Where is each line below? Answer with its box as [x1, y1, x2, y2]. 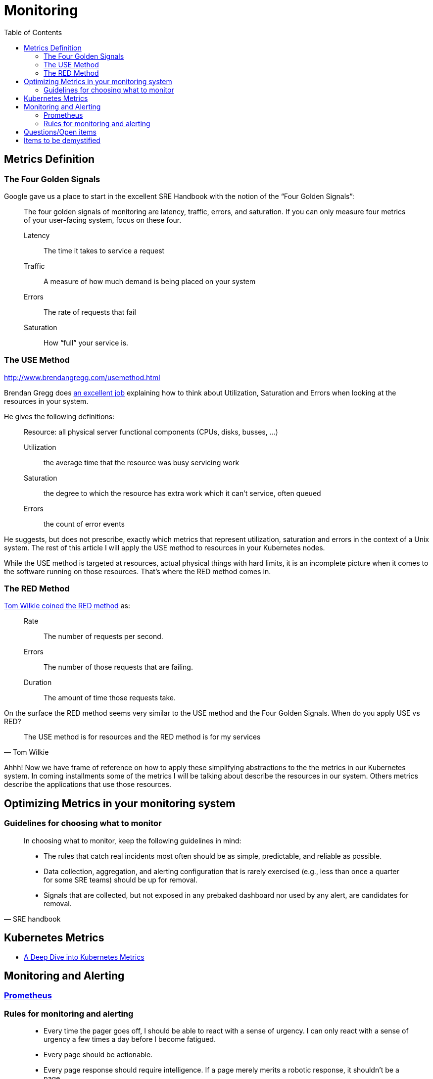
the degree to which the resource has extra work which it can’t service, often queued [44, 489, 321, 497]
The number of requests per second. [44, 632, 163, 641]
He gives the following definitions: [4, 412, 115, 421]
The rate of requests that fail [44, 307, 136, 316]
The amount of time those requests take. [44, 693, 176, 702]
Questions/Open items [24, 127, 96, 136]
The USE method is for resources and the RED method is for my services [24, 733, 261, 741]
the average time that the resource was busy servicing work [44, 458, 240, 467]
